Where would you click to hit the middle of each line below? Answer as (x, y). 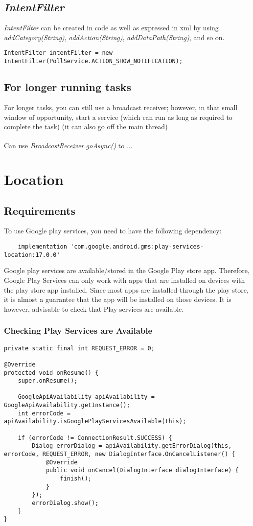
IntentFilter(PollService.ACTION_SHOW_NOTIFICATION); (93, 61)
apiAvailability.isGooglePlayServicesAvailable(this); (95, 422)
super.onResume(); (48, 381)
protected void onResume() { (51, 373)
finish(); (76, 479)
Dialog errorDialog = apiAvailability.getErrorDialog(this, (132, 446)
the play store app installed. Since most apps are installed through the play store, (126, 289)
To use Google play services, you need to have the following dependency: (113, 231)
